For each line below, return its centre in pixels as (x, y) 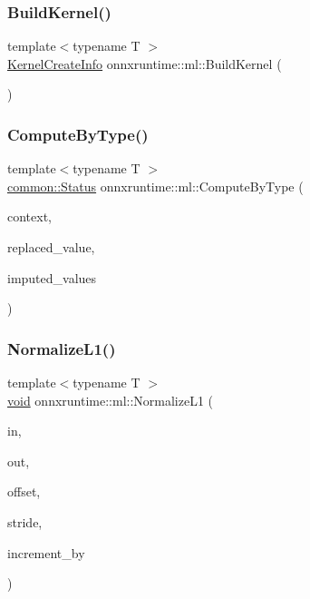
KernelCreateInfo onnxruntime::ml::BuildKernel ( (145, 63)
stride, (25, 521)
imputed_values (52, 277)
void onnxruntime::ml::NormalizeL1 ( (111, 400)
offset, (24, 491)
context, (29, 216)
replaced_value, (51, 247)
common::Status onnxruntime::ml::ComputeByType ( (155, 186)
